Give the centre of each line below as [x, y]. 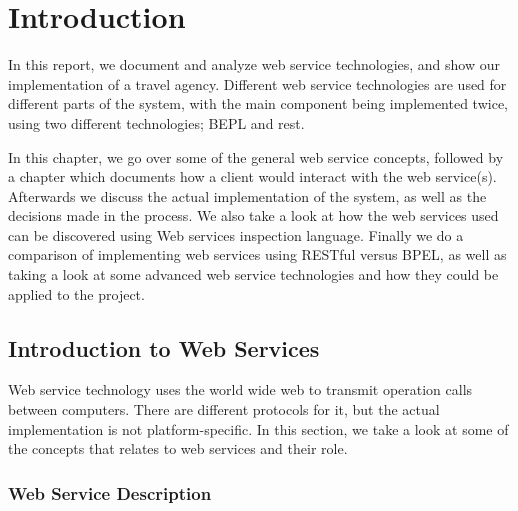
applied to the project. [76, 293]
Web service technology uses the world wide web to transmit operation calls [240, 389]
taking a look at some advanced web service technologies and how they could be [253, 274]
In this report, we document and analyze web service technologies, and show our [254, 64]
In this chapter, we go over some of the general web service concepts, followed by [256, 156]
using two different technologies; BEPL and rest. [156, 122]
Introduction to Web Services [164, 347]
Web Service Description [110, 492]
